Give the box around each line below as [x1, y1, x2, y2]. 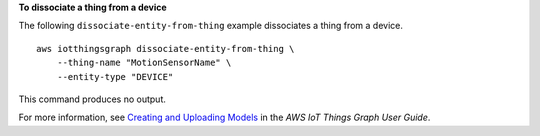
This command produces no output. [18, 93, 167, 105]
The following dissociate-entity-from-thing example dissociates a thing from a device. [18, 20, 404, 32]
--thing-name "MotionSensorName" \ [56, 57, 232, 69]
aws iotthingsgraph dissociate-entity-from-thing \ [36, 43, 295, 54]
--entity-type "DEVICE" [56, 71, 174, 82]
